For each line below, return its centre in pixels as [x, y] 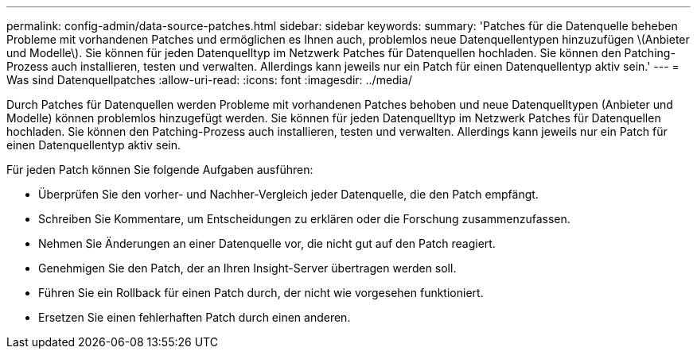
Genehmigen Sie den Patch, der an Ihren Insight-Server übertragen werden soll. [247, 268]
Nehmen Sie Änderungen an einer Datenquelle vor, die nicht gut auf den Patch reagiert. [267, 243]
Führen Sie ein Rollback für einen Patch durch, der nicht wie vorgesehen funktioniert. [261, 293]
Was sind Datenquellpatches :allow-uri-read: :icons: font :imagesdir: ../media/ [209, 80]
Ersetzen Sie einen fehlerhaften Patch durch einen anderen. [195, 317]
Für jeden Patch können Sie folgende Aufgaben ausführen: [160, 170]
